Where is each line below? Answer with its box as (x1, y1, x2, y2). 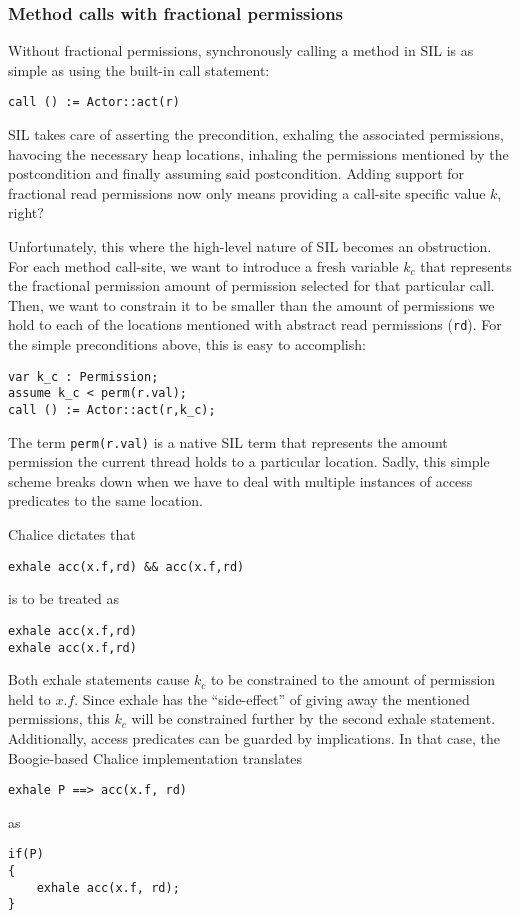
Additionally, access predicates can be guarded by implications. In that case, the (8, 728, 501, 748)
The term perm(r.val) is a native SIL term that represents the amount (8, 431, 448, 452)
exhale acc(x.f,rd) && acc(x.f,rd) (8, 559, 245, 574)
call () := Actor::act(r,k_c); (8, 402, 216, 417)
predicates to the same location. (8, 490, 204, 511)
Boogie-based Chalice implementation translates (8, 747, 303, 768)
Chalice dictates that (8, 524, 136, 545)
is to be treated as (8, 588, 120, 609)
